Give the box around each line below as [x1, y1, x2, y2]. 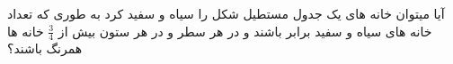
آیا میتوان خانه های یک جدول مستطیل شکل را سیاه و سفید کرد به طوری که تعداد [7, 4, 445, 22]
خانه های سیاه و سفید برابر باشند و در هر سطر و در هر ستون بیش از [58, 21, 432, 40]
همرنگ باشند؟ [7, 39, 83, 58]
